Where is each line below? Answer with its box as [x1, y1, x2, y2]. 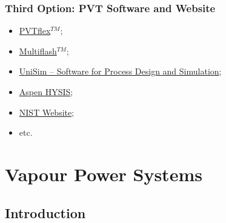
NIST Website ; [19, 105, 75, 118]
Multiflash [19, 44, 57, 57]
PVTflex [19, 24, 51, 37]
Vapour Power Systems [5, 161, 202, 186]
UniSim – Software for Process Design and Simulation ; [19, 65, 222, 78]
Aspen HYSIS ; [19, 85, 73, 98]
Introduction [5, 203, 86, 222]
